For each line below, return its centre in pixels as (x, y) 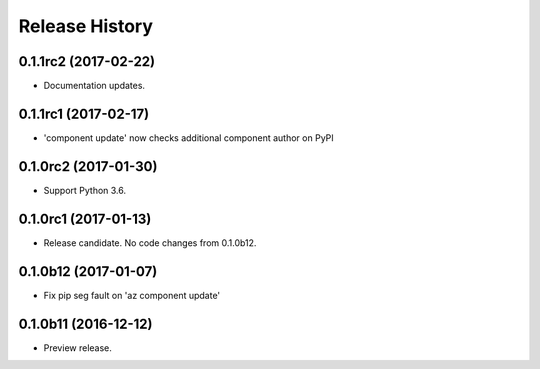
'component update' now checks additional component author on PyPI (188, 137)
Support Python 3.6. (85, 190)
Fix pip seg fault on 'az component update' (132, 295)
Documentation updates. (94, 86)
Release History (86, 26)
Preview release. (77, 347)
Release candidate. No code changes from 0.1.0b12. (150, 242)
